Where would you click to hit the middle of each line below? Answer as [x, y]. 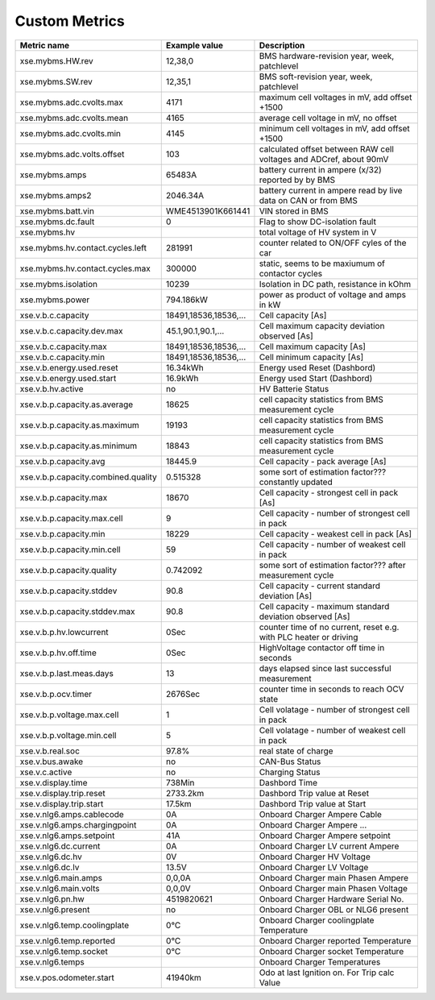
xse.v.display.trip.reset [62, 793]
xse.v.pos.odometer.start [67, 977]
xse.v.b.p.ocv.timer [56, 694]
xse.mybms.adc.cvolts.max [72, 102]
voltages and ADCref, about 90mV [324, 159]
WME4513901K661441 [208, 211]
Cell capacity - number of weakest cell [332, 544]
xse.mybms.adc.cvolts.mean [74, 118]
